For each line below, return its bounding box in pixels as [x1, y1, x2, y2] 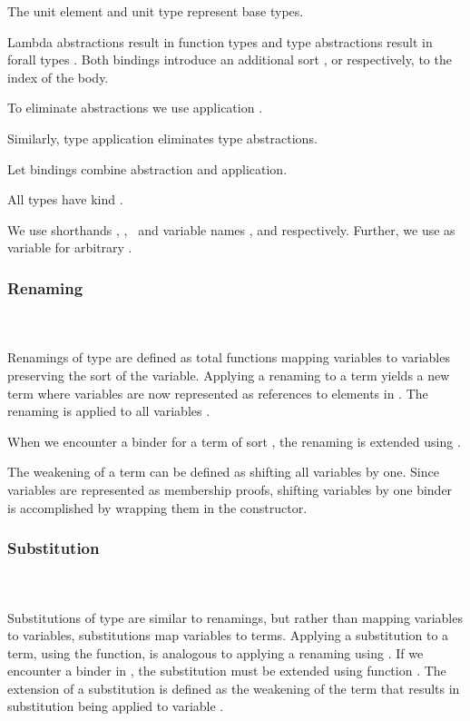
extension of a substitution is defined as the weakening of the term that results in [7, 678, 460, 697]
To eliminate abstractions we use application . [7, 98, 263, 117]
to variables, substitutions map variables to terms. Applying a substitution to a [7, 626, 449, 645]
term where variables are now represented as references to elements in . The [7, 383, 428, 402]
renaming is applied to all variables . [7, 401, 211, 420]
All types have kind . [7, 190, 123, 209]
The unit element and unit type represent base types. [7, 2, 304, 20]
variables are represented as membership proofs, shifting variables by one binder [7, 479, 453, 499]
